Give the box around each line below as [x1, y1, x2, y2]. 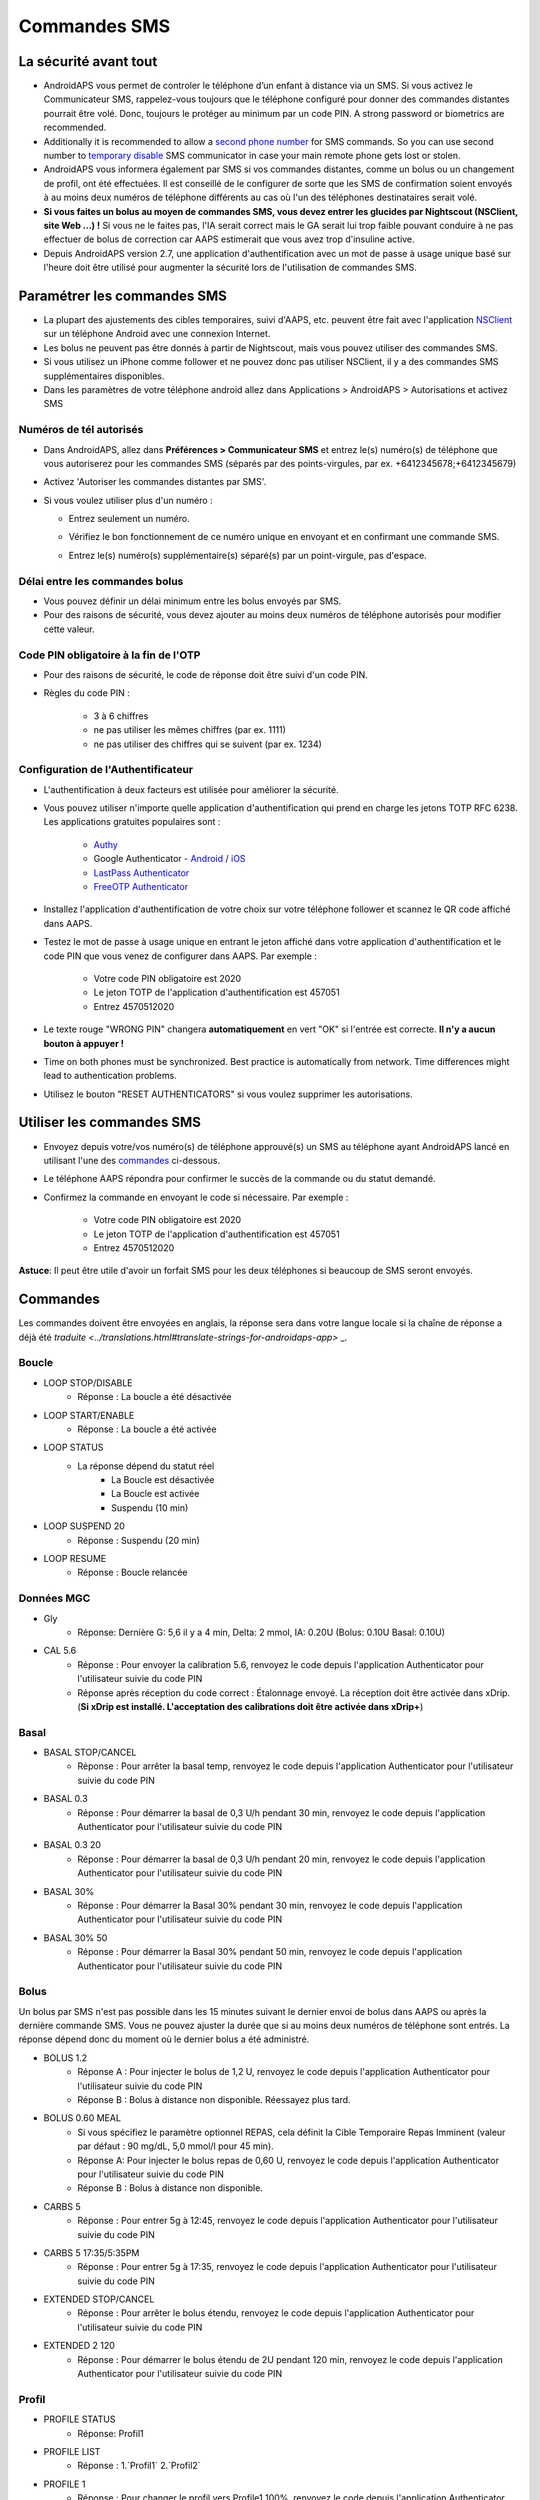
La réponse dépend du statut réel [77, 1460, 215, 1472]
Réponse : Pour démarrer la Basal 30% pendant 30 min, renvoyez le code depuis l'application [77, 1899, 463, 1911]
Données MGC [18, 1591, 91, 1605]
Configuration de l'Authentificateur [18, 763, 194, 777]
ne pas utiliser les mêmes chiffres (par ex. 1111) [93, 724, 287, 736]
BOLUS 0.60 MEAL [43, 2112, 122, 2124]
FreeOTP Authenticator [93, 880, 189, 892]
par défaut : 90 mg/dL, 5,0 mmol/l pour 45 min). [77, 2140, 274, 2152]
